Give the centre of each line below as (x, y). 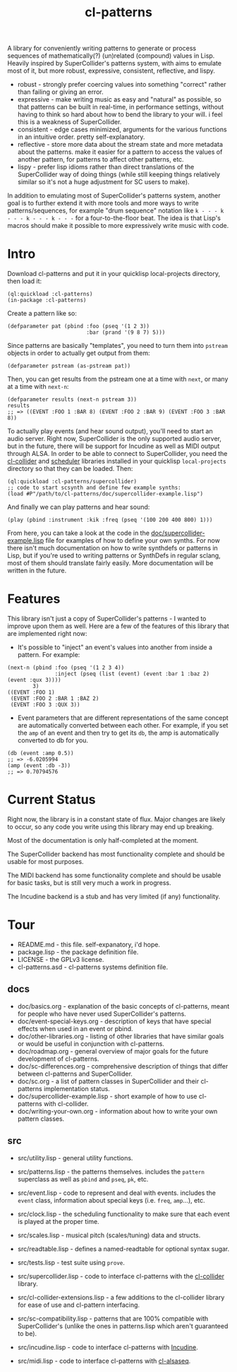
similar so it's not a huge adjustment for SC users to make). (103, 182)
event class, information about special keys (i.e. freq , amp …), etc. (111, 1200)
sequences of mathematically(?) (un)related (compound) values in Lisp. (111, 56)
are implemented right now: (47, 634)
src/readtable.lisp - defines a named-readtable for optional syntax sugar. (123, 1248)
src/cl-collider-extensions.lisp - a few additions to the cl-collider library (121, 1297)
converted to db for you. (53, 740)
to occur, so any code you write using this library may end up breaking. (110, 827)
